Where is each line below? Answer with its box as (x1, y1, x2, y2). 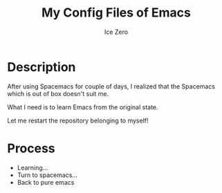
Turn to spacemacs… (17, 171, 78, 179)
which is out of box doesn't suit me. (7, 89, 109, 98)
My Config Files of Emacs (41, 5, 192, 21)
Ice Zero (104, 28, 129, 36)
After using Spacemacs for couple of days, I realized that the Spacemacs (7, 82, 216, 91)
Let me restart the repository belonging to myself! (7, 116, 149, 125)
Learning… (17, 163, 48, 172)
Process (7, 140, 55, 156)
